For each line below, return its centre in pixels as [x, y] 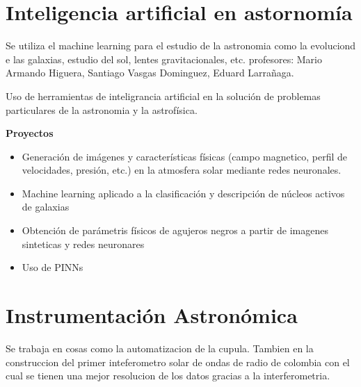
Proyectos [30, 133]
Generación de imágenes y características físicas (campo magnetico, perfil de [185, 156]
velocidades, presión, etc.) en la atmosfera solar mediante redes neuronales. [182, 170]
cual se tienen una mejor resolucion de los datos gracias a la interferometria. [168, 376]
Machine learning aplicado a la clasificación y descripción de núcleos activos [183, 193]
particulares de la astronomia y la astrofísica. [102, 109]
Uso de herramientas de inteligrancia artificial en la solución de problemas [163, 96]
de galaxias [46, 207]
